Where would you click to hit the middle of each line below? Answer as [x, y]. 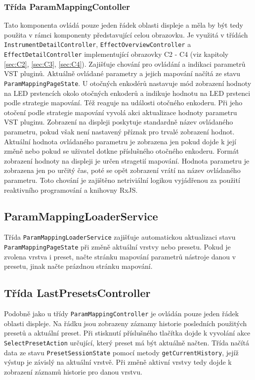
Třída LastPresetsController [77, 293]
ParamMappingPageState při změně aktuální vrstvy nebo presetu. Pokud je [117, 246]
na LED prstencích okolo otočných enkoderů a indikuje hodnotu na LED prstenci [127, 93]
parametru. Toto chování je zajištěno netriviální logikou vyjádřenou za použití [122, 180]
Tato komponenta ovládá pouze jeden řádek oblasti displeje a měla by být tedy [124, 25]
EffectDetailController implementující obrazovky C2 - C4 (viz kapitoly [116, 54]
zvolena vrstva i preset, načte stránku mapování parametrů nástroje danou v [120, 256]
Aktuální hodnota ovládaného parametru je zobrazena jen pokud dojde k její [120, 141]
